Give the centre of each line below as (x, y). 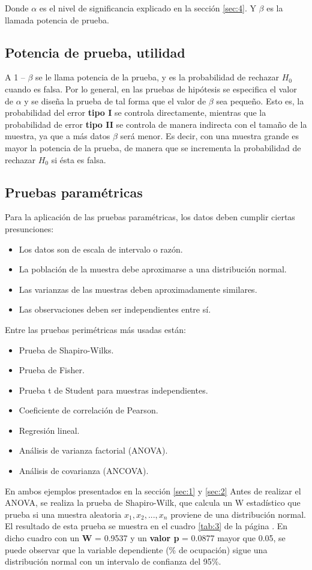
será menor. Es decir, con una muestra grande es (209, 136)
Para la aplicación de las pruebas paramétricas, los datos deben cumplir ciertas (150, 217)
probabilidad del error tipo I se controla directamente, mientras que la (136, 112)
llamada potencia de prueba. (57, 19)
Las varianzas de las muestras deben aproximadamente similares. (138, 289)
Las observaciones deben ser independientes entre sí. (115, 309)
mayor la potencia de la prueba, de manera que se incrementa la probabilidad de (153, 147)
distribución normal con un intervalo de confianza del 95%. (113, 561)
